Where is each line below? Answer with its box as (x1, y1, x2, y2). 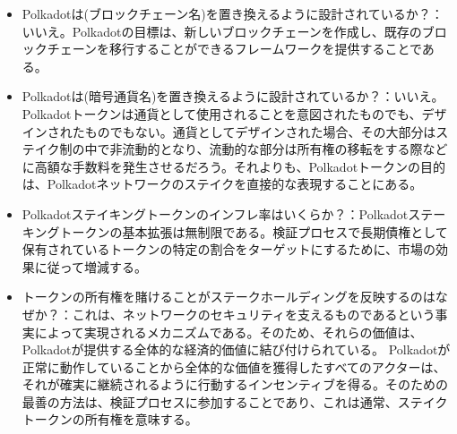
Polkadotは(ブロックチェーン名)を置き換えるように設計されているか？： (22, 4, 444, 22)
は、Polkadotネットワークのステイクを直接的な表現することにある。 (22, 174, 423, 193)
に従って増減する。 (34, 257, 148, 276)
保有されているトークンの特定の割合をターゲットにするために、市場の (22, 240, 436, 259)
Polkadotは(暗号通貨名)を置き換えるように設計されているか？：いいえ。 (22, 87, 444, 106)
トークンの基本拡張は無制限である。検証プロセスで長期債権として (59, 222, 448, 241)
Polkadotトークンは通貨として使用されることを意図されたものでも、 (22, 104, 422, 123)
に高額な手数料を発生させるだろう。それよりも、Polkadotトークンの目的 (22, 157, 446, 175)
